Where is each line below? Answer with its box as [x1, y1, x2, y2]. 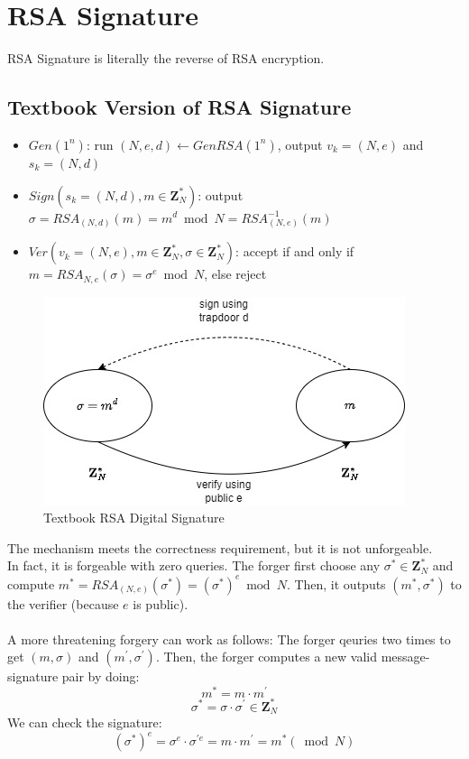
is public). [133, 594, 189, 613]
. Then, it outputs [286, 574, 386, 593]
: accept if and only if [235, 242, 354, 261]
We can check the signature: [7, 712, 162, 731]
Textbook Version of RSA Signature [7, 93, 352, 121]
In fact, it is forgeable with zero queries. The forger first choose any [7, 556, 381, 575]
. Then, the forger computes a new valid [155, 647, 378, 666]
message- [381, 647, 430, 666]
